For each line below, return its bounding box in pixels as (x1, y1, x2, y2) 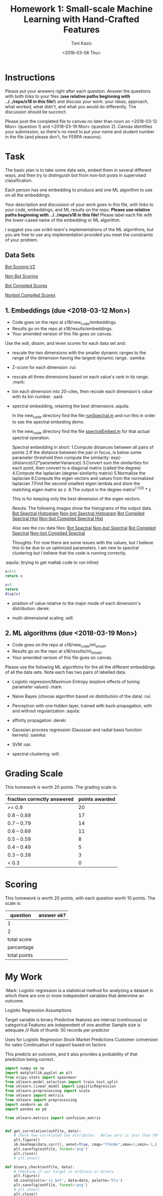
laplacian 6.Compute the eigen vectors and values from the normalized (12, 475, 154, 481)
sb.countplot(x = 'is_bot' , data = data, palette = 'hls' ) (14, 1178, 123, 1183)
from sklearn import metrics (5, 1093, 64, 1098)
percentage (7, 944, 34, 951)
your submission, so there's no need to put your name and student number (5, 128, 155, 135)
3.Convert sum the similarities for (82, 459, 149, 465)
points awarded (78, 796, 115, 803)
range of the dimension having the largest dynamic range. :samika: (12, 355, 146, 361)
